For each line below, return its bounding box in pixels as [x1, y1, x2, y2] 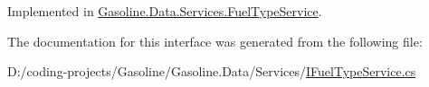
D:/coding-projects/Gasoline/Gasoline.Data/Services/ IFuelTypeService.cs [7, 62, 416, 81]
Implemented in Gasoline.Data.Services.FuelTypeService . [7, 2, 322, 20]
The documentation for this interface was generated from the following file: [7, 31, 423, 50]
